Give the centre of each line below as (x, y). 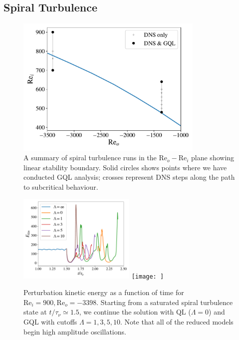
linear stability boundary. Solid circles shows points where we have (125, 167)
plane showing (213, 158)
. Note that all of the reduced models (177, 322)
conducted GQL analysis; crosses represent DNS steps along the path (129, 177)
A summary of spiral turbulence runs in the (90, 158)
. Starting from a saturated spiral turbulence (165, 302)
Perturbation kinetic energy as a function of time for (104, 292)
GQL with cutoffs (50, 322)
